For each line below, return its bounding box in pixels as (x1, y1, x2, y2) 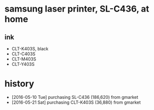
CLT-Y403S (11, 62, 35, 67)
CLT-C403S (11, 51, 36, 57)
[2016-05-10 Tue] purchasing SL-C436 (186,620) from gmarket (11, 94, 138, 100)
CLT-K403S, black (11, 46, 49, 51)
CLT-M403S (11, 56, 37, 62)
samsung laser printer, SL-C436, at (4, 3, 150, 15)
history (4, 79, 35, 89)
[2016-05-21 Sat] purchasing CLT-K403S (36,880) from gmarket (11, 99, 141, 105)
